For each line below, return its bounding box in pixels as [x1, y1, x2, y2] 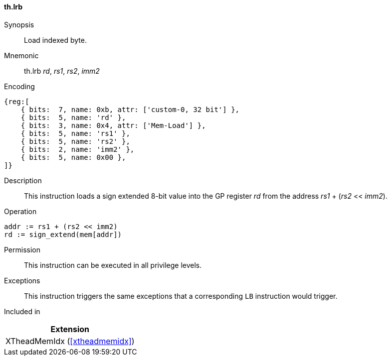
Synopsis [4, 20, 34, 29]
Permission [4, 245, 41, 254]
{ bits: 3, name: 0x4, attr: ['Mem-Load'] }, [20, 121, 206, 129]
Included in [4, 307, 40, 316]
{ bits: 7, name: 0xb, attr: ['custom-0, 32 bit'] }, [20, 105, 240, 114]
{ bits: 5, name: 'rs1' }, [20, 129, 130, 137]
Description [4, 176, 42, 185]
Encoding [4, 82, 35, 91]
